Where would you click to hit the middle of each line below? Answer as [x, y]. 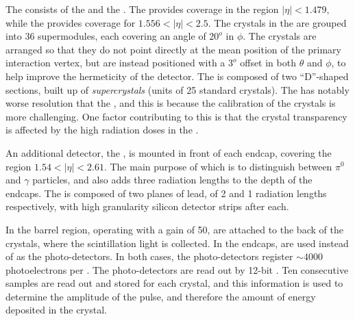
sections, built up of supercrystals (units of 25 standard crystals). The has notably [177, 89]
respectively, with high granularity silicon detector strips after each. [147, 206]
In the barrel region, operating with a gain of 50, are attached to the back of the [174, 229]
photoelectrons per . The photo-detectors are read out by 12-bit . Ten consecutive [177, 269]
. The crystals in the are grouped [277, 22]
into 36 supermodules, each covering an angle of [106, 36]
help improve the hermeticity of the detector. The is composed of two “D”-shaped [177, 76]
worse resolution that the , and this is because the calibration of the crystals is [171, 103]
